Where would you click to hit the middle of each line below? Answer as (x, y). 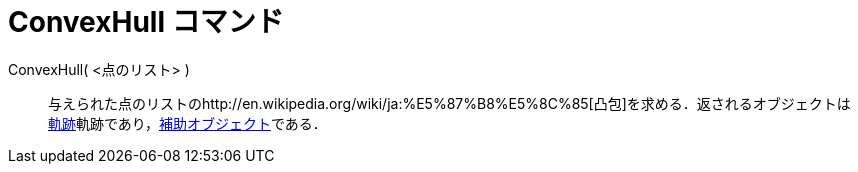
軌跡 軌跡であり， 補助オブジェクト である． (187, 123)
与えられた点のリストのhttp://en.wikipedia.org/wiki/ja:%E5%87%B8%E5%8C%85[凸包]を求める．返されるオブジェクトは (449, 103)
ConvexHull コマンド (146, 22)
